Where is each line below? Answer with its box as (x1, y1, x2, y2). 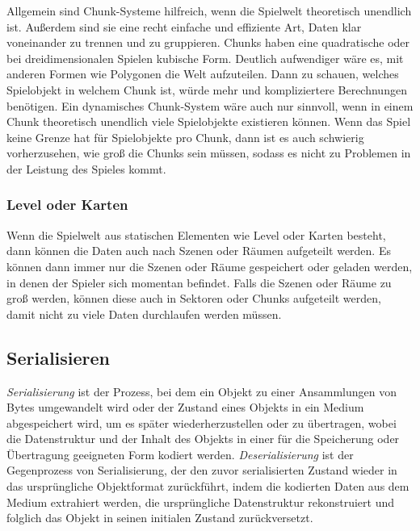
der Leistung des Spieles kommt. (6, 160, 166, 177)
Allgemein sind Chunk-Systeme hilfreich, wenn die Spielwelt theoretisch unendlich (6, 2, 412, 19)
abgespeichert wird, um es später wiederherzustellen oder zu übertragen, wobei (6, 414, 397, 431)
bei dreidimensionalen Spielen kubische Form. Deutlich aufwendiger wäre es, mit (6, 49, 404, 66)
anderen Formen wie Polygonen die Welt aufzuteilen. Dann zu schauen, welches (6, 65, 399, 82)
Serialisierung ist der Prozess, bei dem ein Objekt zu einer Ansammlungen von (6, 383, 397, 399)
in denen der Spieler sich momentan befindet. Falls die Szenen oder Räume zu (6, 274, 392, 291)
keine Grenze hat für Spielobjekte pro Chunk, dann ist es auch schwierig (6, 128, 364, 145)
